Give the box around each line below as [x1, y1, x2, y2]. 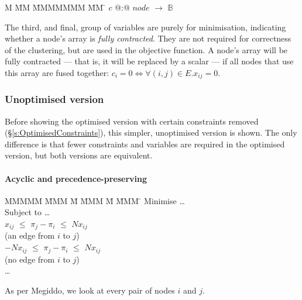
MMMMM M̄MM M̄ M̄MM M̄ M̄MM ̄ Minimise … [5, 194, 185, 206]
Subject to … [5, 206, 50, 218]
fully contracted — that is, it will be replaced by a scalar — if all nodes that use [5, 55, 294, 67]
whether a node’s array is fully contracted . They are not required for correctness [5, 32, 291, 44]
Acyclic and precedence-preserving [5, 172, 147, 184]
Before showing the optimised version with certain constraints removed [5, 115, 259, 127]
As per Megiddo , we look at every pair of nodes [5, 284, 175, 296]
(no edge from [5, 253, 55, 265]
